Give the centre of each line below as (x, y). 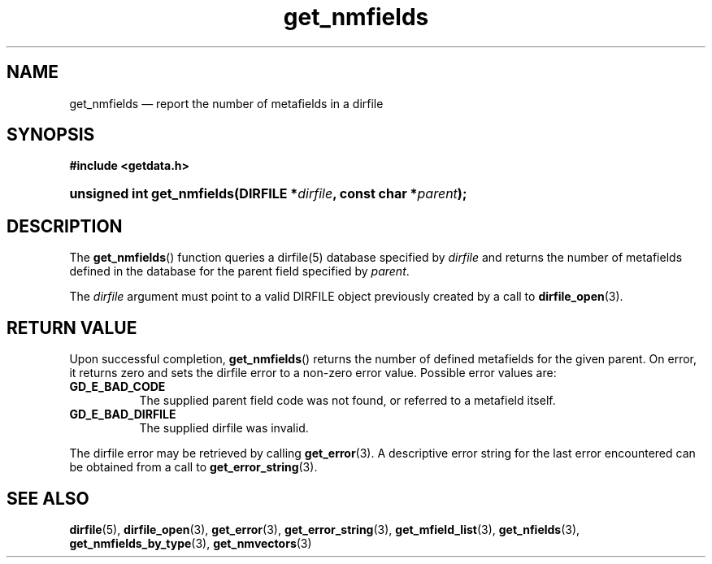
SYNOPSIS (51, 135)
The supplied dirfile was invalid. (224, 428)
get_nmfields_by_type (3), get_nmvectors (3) (191, 543)
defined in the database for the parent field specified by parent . (239, 271)
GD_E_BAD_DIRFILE (123, 414)
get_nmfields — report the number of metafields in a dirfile (226, 103)
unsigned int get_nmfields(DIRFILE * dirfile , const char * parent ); (268, 194)
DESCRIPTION (65, 226)
